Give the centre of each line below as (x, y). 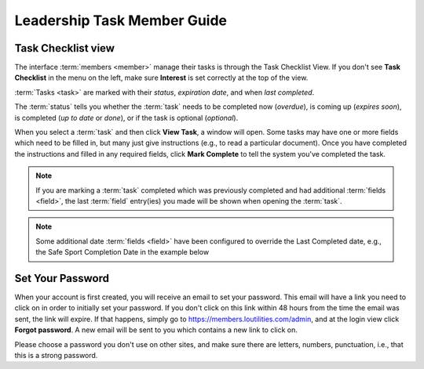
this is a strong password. (56, 355)
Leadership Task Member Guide (121, 20)
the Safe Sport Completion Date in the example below (122, 252)
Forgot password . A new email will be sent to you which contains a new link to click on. (156, 330)
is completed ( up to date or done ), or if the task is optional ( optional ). (126, 118)
